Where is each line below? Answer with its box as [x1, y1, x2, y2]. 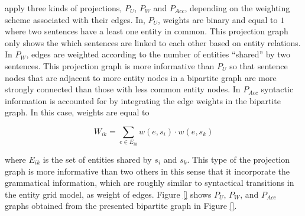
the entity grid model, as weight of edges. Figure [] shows [5, 188, 212, 200]
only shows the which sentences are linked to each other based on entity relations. [5, 36, 301, 49]
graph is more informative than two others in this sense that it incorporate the [5, 165, 290, 177]
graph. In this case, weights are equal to [5, 106, 150, 118]
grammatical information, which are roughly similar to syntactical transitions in [5, 176, 294, 189]
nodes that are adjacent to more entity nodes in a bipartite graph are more [5, 71, 277, 83]
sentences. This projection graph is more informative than [5, 59, 215, 72]
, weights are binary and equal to [158, 13, 278, 25]
